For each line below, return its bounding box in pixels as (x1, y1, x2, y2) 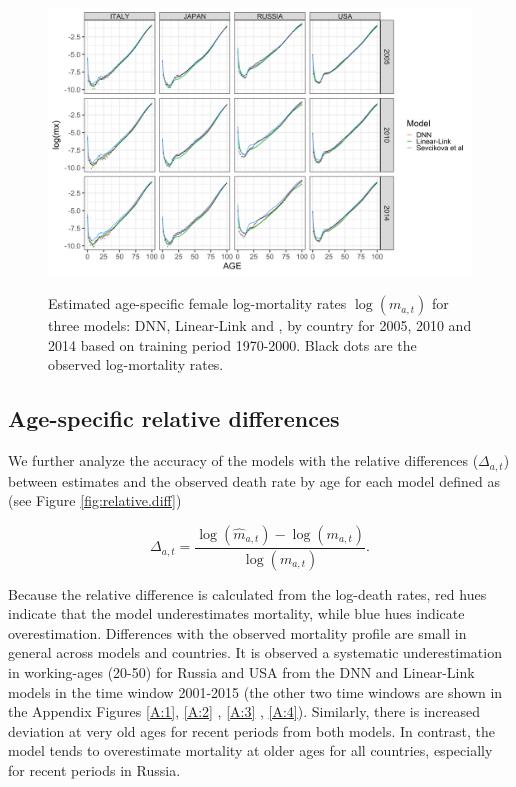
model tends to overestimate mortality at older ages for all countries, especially (8, 740, 493, 761)
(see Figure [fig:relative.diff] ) (8, 490, 182, 511)
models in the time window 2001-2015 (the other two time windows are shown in (8, 681, 503, 702)
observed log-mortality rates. (48, 354, 224, 375)
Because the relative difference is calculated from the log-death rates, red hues (8, 583, 487, 604)
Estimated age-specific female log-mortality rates (48, 293, 347, 314)
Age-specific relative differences (8, 403, 340, 434)
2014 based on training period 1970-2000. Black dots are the (48, 334, 417, 355)
